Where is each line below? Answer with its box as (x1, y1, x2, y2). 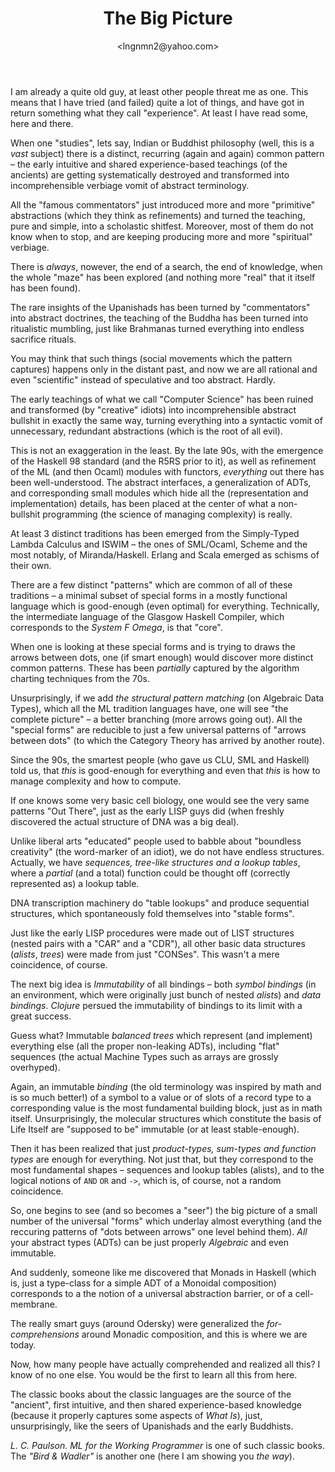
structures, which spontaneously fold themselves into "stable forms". (10, 907, 295, 919)
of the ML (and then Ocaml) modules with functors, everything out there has (10, 465, 325, 477)
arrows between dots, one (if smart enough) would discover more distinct (10, 651, 314, 663)
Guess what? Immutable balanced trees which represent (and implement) (10, 1029, 313, 1041)
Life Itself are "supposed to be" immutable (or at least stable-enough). (10, 1123, 300, 1135)
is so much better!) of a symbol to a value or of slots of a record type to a (10, 1091, 312, 1103)
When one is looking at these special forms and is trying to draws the (10, 640, 296, 652)
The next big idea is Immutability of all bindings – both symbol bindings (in (10, 978, 317, 990)
